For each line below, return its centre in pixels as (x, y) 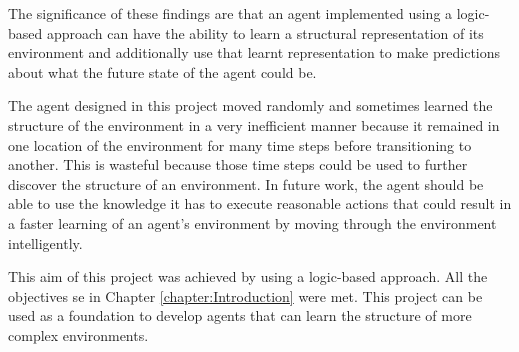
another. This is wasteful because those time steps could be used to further (238, 164)
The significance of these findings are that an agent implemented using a (230, 13)
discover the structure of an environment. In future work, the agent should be (246, 183)
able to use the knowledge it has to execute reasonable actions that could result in (260, 203)
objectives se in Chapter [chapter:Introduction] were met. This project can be (245, 295)
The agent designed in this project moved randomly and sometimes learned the (250, 105)
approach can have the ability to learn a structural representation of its (265, 32)
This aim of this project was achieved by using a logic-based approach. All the (248, 276)
